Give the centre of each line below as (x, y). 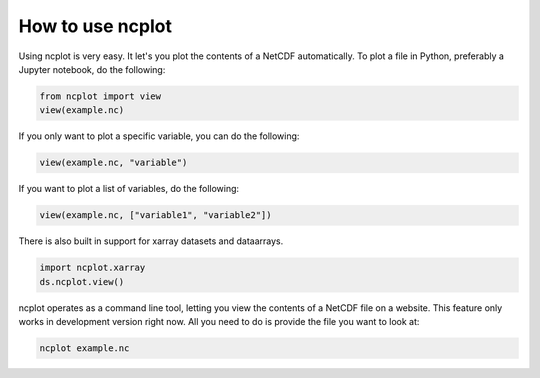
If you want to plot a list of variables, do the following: (129, 189)
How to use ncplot (95, 26)
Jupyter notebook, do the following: (92, 69)
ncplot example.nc (84, 348)
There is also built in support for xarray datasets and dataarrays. (151, 241)
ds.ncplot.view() (82, 281)
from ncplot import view (100, 96)
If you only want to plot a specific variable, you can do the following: (159, 136)
